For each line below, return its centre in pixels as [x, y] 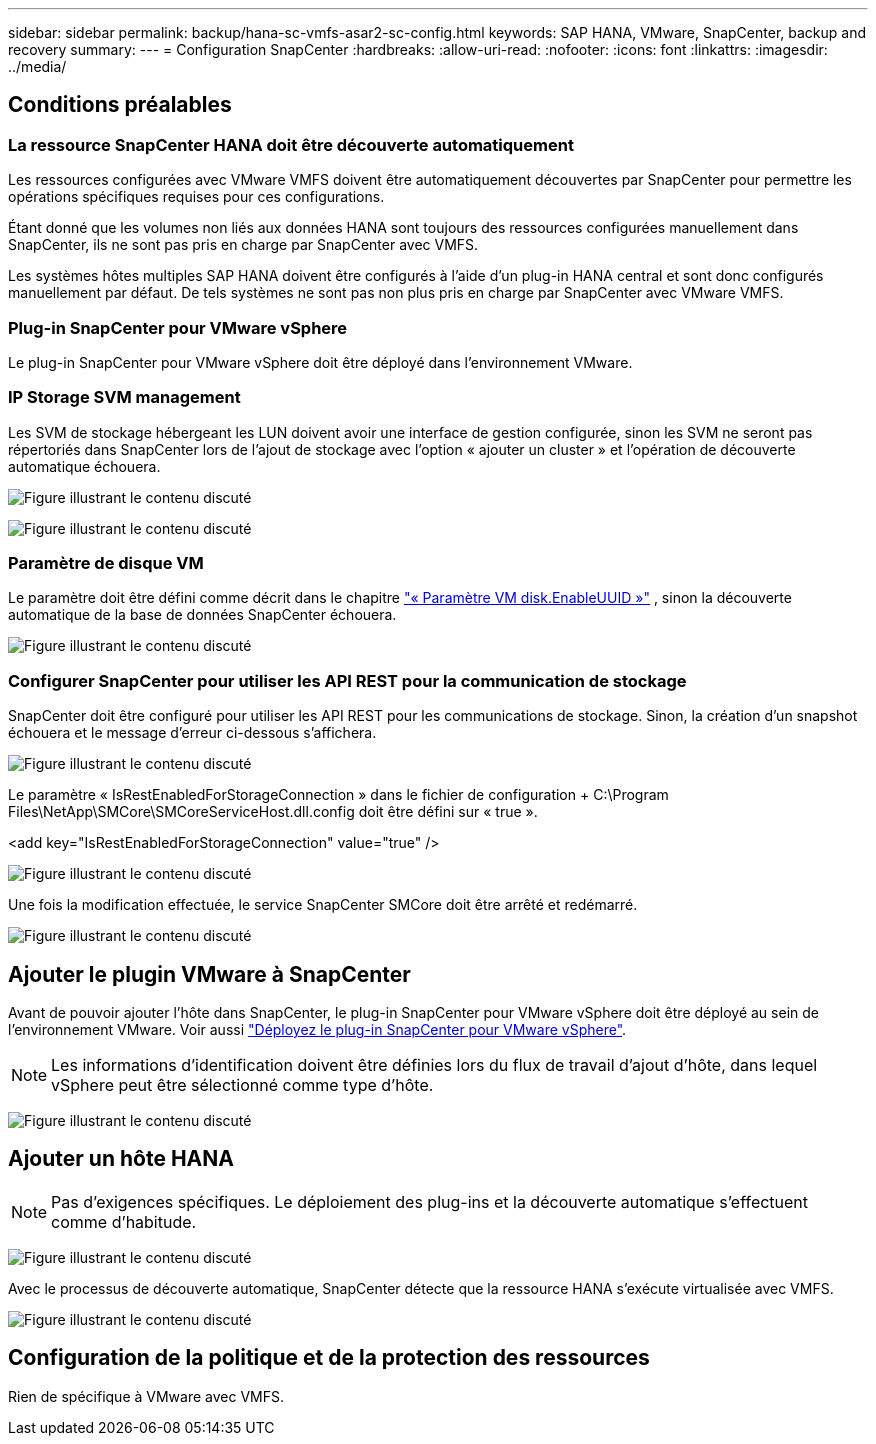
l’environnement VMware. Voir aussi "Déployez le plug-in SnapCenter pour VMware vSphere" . [317, 1030]
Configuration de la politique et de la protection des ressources [329, 1358]
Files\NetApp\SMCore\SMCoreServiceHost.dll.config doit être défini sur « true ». [273, 812]
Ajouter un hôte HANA [121, 1159]
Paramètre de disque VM [106, 563]
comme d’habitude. [124, 1221]
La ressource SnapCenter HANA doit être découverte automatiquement [291, 144]
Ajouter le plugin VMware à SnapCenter [209, 974]
